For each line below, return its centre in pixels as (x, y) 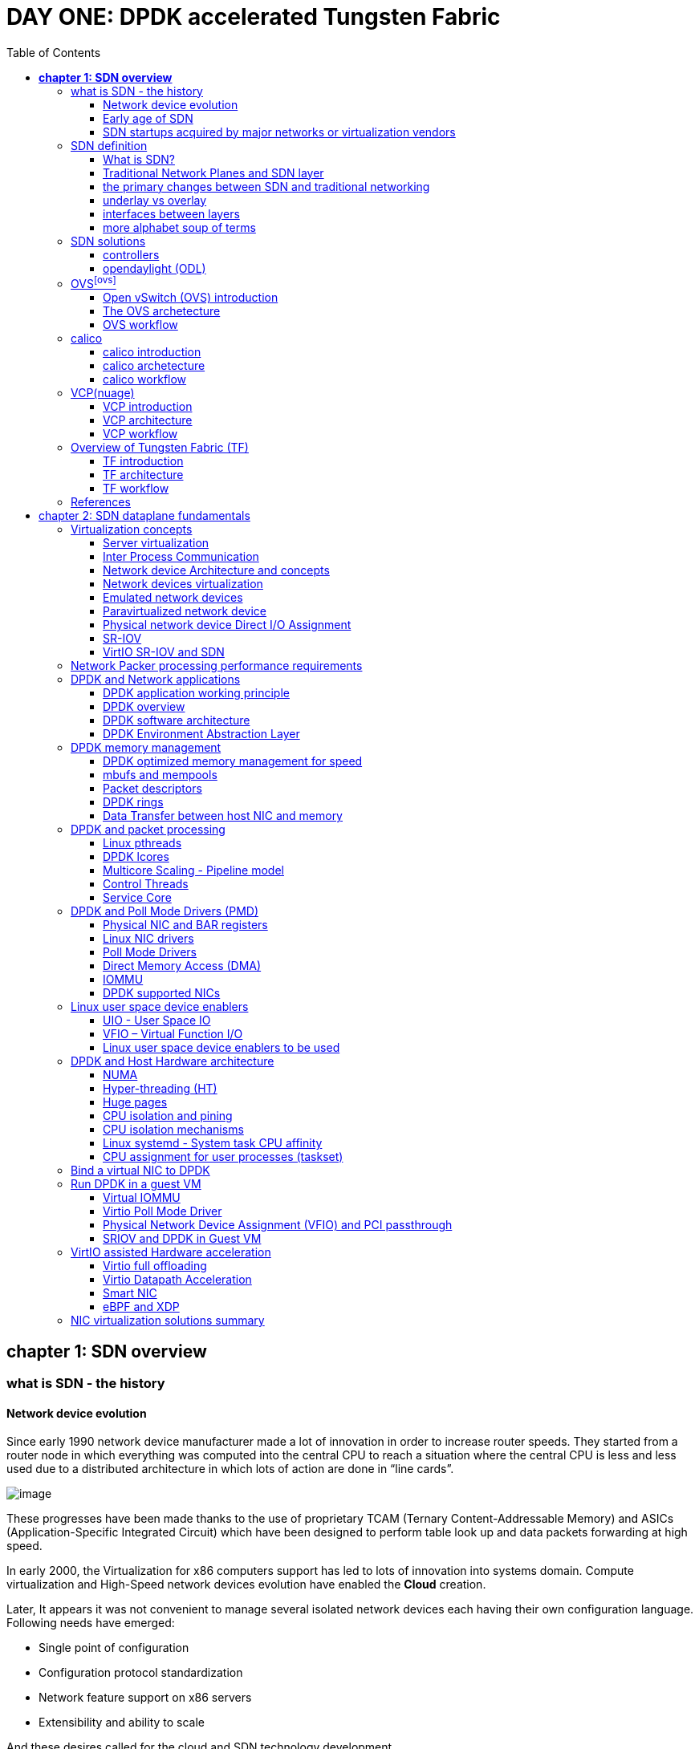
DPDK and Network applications (156, 680)
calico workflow (145, 379)
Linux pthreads (142, 843)
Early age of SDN (148, 118)
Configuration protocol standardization (141, 1673)
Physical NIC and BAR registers (185, 925)
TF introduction (143, 461)
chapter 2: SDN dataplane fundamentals (144, 516)
